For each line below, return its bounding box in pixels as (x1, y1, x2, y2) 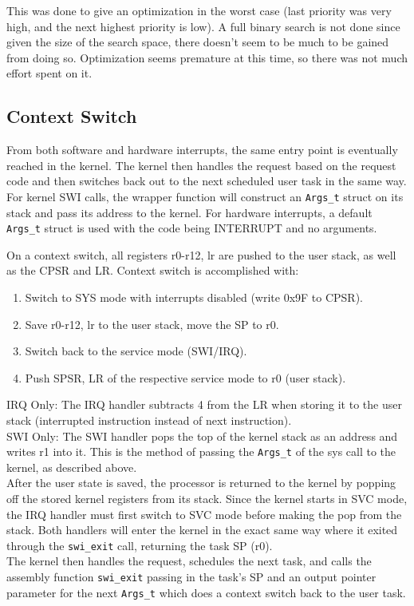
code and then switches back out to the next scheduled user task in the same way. (6, 172, 407, 189)
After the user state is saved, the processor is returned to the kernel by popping (6, 474, 396, 491)
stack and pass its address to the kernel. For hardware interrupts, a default (6, 204, 373, 220)
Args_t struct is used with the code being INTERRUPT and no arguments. (6, 220, 377, 236)
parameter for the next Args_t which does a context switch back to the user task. (6, 584, 406, 600)
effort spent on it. (6, 65, 93, 81)
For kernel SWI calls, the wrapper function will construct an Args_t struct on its (6, 188, 404, 204)
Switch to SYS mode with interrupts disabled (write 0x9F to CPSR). (25, 289, 364, 306)
